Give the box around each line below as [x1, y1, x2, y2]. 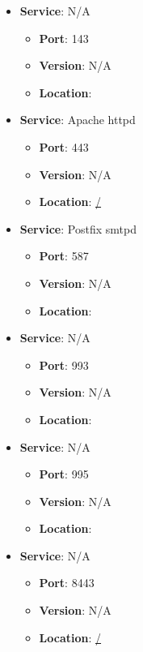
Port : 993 [39, 356, 89, 373]
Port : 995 [39, 465, 89, 483]
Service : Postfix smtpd [19, 220, 137, 237]
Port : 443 [39, 138, 89, 155]
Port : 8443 [39, 574, 95, 591]
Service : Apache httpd [19, 111, 136, 128]
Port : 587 [39, 247, 89, 264]
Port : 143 [39, 29, 89, 46]
